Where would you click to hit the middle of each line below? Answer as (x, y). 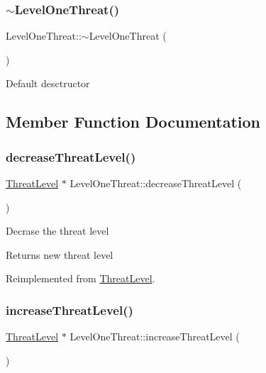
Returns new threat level (60, 254)
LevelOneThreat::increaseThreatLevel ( (155, 336)
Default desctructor (48, 83)
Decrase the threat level (57, 231)
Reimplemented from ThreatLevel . (81, 278)
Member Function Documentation (133, 122)
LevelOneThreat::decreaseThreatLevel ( (156, 183)
